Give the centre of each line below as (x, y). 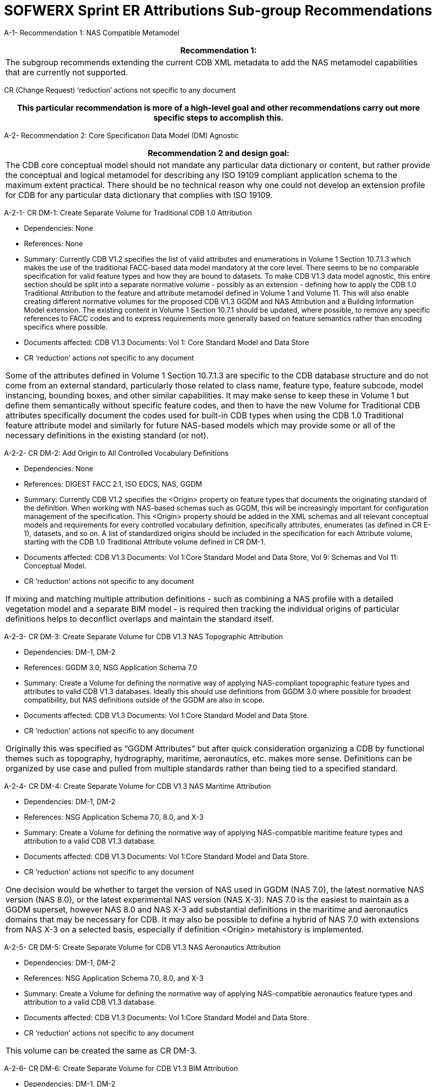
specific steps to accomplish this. (218, 117)
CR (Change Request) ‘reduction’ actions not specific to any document (120, 90)
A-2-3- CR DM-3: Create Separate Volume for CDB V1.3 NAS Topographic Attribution (144, 636)
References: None (54, 243)
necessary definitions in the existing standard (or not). (107, 435)
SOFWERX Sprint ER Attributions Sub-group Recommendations (218, 10)
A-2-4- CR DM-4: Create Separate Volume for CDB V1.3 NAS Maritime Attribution (137, 786)
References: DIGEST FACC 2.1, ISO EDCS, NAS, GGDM (113, 484)
